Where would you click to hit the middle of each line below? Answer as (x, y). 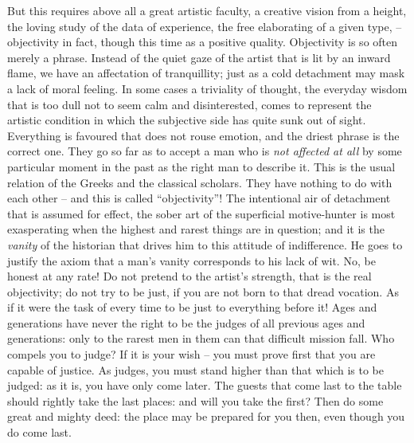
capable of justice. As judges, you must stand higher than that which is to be (196, 369)
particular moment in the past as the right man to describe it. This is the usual (201, 166)
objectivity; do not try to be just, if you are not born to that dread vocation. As (203, 291)
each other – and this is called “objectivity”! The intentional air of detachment (199, 198)
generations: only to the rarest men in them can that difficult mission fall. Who (201, 338)
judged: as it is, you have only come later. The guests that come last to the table (205, 385)
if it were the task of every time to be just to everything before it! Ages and (192, 307)
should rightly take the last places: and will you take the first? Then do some (195, 400)
